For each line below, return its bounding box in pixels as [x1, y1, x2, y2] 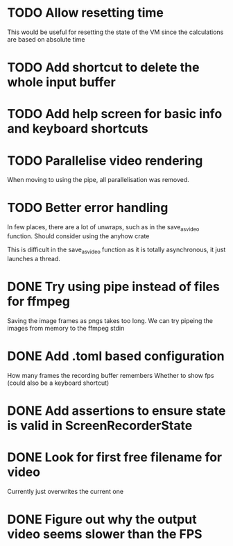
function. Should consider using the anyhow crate [7, 231, 150, 240]
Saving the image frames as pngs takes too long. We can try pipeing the [7, 316, 214, 324]
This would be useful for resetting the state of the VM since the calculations [7, 28, 224, 36]
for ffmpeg [7, 293, 71, 309]
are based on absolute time [7, 35, 85, 43]
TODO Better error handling [7, 200, 169, 216]
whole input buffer [7, 74, 116, 90]
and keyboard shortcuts [7, 121, 148, 137]
